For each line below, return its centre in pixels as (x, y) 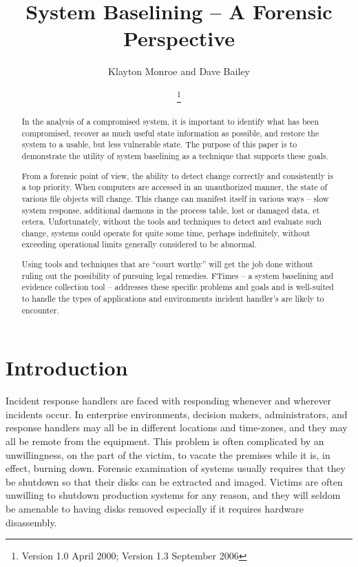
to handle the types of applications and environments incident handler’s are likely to (173, 298)
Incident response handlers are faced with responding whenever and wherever (169, 401)
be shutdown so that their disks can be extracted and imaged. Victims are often (174, 481)
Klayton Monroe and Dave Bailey (179, 71)
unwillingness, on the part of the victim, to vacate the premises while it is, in (168, 454)
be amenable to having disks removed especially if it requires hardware (155, 508)
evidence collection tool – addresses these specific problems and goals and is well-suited (178, 287)
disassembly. (31, 522)
